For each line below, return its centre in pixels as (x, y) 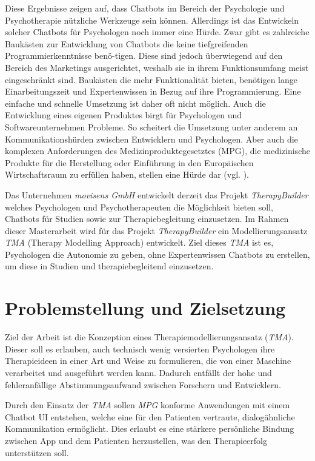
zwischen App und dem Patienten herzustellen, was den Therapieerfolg (136, 440)
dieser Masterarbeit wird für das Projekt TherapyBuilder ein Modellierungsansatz (156, 230)
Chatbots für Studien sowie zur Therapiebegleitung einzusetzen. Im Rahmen (147, 219)
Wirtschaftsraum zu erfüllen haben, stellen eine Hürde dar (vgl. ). (127, 174)
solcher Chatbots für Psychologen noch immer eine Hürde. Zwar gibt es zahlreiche (157, 32)
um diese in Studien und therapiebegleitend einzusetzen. (109, 266)
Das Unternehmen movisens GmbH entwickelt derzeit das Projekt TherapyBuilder (157, 194)
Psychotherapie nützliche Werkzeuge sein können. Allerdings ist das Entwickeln (152, 20)
